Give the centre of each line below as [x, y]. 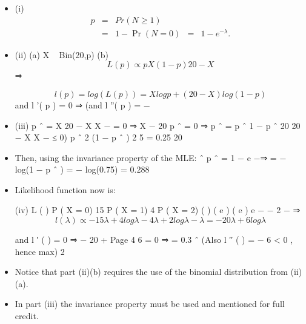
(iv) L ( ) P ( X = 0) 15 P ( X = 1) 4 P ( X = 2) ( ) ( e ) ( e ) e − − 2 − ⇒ [158, 210]
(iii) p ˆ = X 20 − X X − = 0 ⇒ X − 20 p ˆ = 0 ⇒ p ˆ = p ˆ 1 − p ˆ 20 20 [158, 125]
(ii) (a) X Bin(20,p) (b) [62, 54]
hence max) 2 [40, 251]
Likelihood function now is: [65, 189]
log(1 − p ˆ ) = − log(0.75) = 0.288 [82, 169]
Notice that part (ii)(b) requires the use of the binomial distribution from [151, 272]
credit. [27, 316]
